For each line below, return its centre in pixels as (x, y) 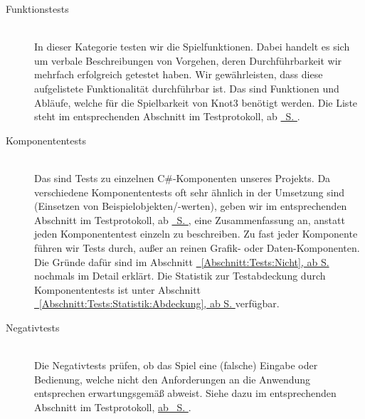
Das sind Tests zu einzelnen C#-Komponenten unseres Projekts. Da (182, 177)
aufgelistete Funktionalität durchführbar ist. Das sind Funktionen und (187, 88)
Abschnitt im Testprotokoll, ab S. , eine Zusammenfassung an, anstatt (190, 219)
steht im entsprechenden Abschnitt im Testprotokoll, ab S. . (167, 116)
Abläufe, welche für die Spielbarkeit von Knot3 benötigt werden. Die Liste (196, 102)
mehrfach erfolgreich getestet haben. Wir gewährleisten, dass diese (179, 74)
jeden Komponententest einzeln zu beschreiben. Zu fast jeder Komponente (196, 234)
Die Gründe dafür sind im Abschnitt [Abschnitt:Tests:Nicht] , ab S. (182, 261)
